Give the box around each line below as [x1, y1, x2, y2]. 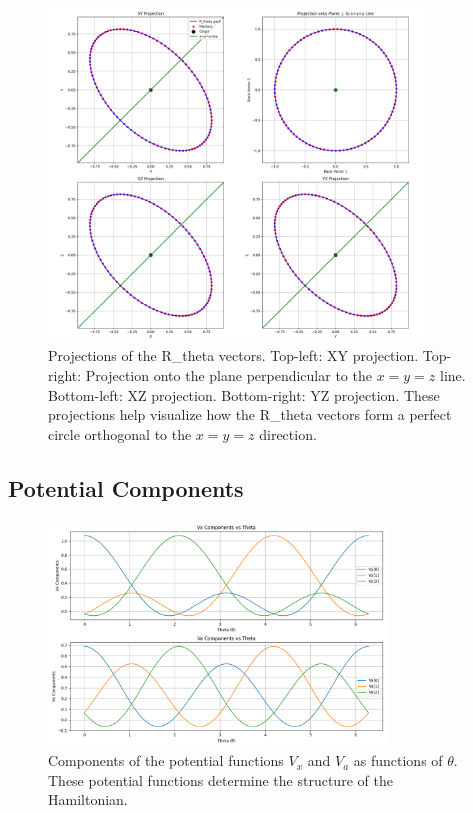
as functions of [353, 750, 443, 771]
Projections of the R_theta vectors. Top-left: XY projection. [48, 345, 419, 366]
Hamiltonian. [48, 789, 128, 810]
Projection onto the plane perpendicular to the [85, 365, 372, 386]
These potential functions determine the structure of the [48, 769, 393, 790]
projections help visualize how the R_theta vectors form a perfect [48, 404, 452, 425]
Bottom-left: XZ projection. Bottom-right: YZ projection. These [48, 384, 440, 405]
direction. [259, 423, 317, 444]
